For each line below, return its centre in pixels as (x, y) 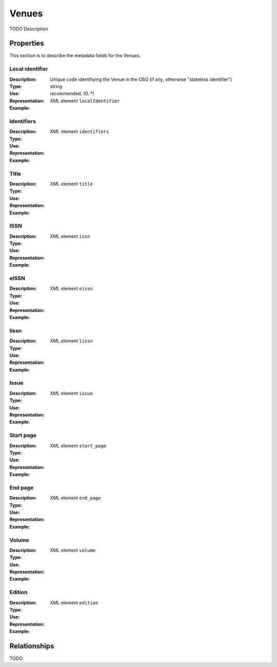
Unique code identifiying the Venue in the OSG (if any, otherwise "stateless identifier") (141, 79)
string (56, 86)
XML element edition (74, 603)
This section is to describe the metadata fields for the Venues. (75, 56)
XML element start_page (78, 446)
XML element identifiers (80, 132)
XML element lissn (72, 341)
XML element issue (72, 393)
